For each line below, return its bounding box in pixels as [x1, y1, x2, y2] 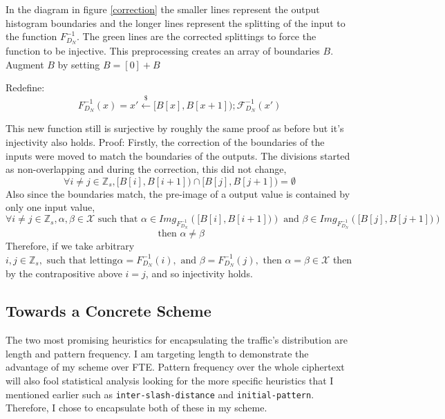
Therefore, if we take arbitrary [6, 238, 135, 252]
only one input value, [6, 200, 95, 214]
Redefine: [6, 80, 45, 95]
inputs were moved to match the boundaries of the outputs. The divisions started [6, 148, 350, 162]
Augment [6, 57, 44, 71]
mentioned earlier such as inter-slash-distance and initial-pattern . [6, 387, 314, 401]
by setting [57, 57, 100, 71]
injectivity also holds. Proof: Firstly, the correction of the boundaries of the [6, 135, 325, 149]
